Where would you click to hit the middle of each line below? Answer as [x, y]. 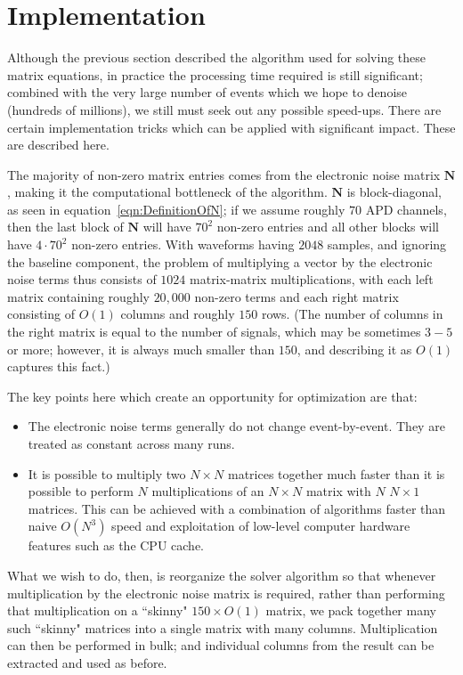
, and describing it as [354, 349]
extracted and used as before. [87, 662]
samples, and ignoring [387, 244]
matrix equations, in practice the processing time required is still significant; [215, 74]
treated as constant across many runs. [131, 443]
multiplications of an [208, 491]
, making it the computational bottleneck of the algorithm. [167, 192]
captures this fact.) [59, 366]
